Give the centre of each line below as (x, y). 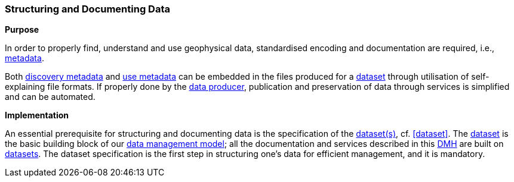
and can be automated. (50, 97)
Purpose (22, 30)
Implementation (37, 115)
